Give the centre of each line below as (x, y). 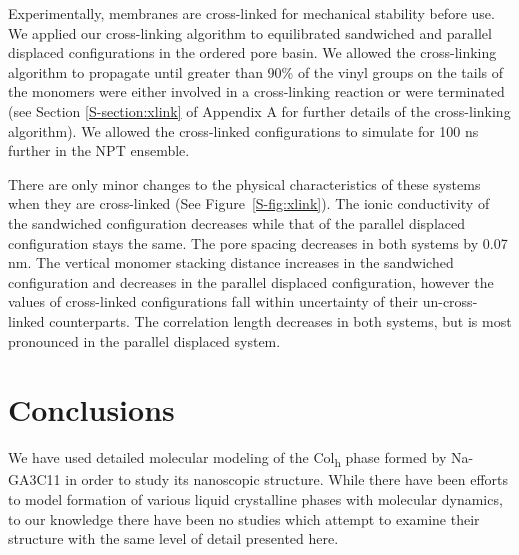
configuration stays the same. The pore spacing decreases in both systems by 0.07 (258, 242)
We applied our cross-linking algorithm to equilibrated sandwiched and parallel (250, 32)
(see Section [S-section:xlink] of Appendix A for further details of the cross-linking (259, 110)
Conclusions (91, 409)
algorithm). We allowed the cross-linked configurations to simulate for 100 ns (243, 130)
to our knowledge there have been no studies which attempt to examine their (244, 518)
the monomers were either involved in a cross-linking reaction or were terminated (256, 91)
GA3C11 (34, 479)
